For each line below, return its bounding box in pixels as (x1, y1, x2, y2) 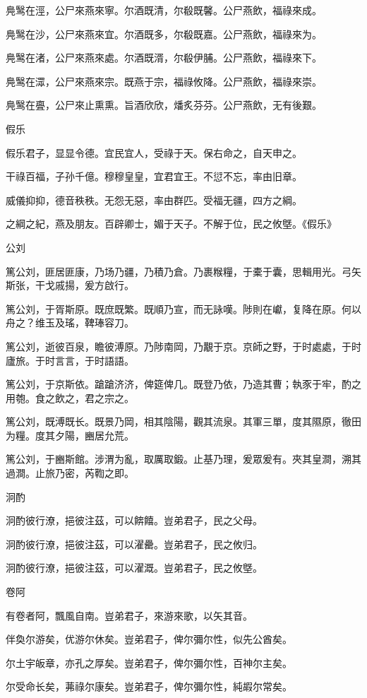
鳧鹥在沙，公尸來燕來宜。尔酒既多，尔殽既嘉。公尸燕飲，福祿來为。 (6, 26, 322, 41)
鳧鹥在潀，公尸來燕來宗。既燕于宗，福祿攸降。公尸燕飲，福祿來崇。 (6, 73, 322, 88)
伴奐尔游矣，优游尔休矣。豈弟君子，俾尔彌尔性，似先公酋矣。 (6, 632, 292, 646)
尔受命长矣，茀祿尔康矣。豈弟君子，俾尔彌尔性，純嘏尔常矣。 (6, 679, 292, 694)
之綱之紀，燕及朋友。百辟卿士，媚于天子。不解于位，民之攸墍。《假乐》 (6, 216, 337, 231)
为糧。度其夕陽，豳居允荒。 (6, 427, 134, 442)
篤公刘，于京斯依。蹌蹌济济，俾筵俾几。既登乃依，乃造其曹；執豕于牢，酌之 (6, 377, 361, 391)
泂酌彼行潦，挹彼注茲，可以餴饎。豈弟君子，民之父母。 (6, 513, 263, 528)
